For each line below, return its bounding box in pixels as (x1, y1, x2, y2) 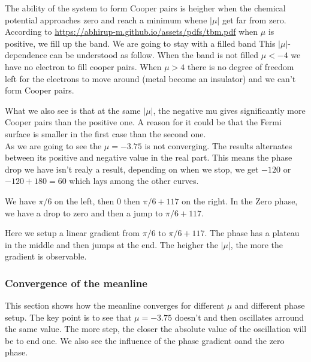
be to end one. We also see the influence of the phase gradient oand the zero (5, 334, 285, 346)
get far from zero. (222, 13, 286, 26)
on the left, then (55, 194, 114, 207)
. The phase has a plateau (204, 227, 300, 239)
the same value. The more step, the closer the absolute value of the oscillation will (5, 322, 307, 335)
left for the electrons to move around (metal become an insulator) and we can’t (5, 72, 296, 85)
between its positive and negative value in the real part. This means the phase (5, 151, 292, 164)
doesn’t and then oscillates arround (174, 310, 304, 323)
